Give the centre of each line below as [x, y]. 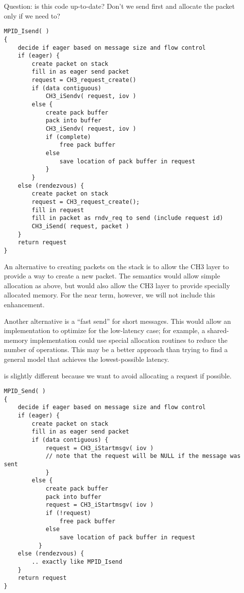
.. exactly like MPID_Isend [77, 562]
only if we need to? [32, 15]
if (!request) [68, 513]
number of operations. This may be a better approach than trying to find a [116, 349]
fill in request [58, 210]
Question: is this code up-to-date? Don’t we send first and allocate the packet [120, 6]
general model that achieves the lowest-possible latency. [87, 359]
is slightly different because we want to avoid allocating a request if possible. [118, 375]
